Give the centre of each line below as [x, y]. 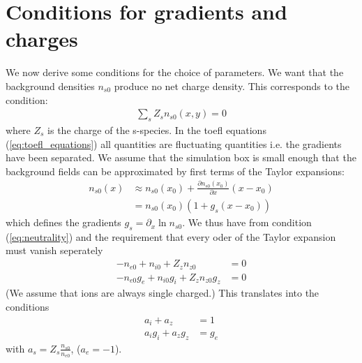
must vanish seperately [54, 250]
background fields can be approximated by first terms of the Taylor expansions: [175, 171]
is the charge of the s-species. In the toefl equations [157, 129]
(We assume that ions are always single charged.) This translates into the [163, 293]
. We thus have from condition [247, 222]
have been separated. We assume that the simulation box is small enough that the [181, 157]
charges [42, 39]
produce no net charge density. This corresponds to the [232, 86]
